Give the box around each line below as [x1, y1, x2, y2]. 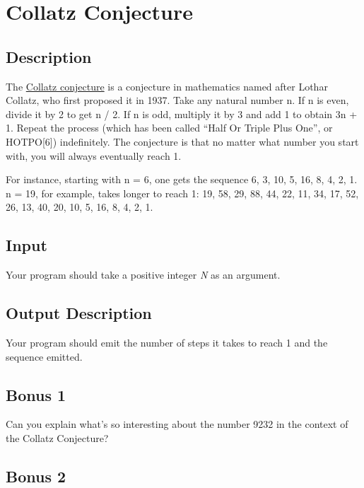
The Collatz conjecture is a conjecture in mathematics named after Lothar [6, 79, 328, 93]
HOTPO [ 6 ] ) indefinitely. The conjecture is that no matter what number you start [6, 134, 359, 149]
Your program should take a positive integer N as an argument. [6, 267, 281, 282]
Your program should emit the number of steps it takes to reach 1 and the [6, 335, 328, 349]
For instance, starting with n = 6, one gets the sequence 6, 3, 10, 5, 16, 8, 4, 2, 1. [6, 172, 358, 187]
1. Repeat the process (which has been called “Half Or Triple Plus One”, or [6, 120, 333, 135]
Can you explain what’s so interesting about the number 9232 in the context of [6, 417, 348, 431]
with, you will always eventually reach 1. [6, 148, 182, 163]
